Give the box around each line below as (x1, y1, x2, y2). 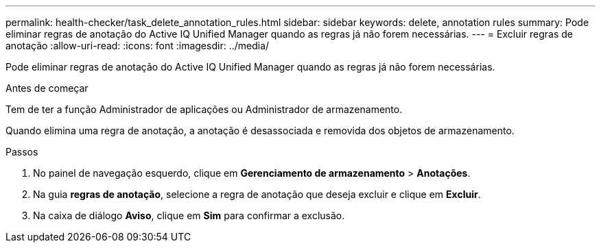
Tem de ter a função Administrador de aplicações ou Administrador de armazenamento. (5, 103, 403, 115)
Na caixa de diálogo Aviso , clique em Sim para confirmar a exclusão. (33, 210, 345, 221)
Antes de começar (5, 82, 89, 94)
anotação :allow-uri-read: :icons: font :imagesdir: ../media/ (5, 40, 270, 51)
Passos (5, 146, 38, 158)
